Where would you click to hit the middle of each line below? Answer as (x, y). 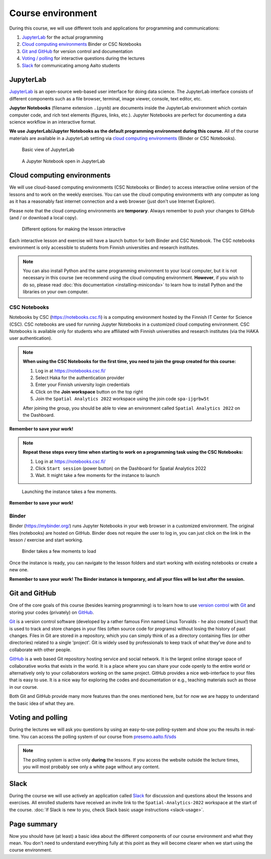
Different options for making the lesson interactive (74, 229)
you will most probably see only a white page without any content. (91, 767)
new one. (19, 570)
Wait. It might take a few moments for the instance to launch (98, 475)
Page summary (33, 824)
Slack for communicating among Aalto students (71, 65)
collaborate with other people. (40, 650)
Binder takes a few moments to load (59, 551)
